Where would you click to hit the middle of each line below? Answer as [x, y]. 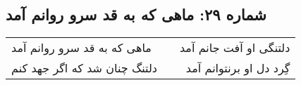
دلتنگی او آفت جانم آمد [235, 48]
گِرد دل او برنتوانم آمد [238, 68]
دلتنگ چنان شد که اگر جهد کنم [84, 68]
